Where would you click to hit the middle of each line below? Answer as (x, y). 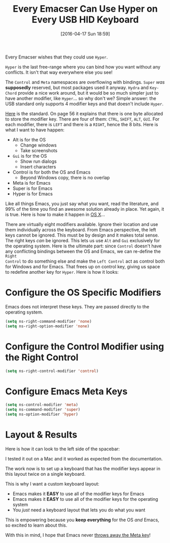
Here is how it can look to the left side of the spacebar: (63, 449)
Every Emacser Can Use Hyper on (85, 9)
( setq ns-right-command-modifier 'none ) (49, 321)
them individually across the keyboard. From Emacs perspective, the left (81, 230)
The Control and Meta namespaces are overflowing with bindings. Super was (85, 82)
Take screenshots (39, 150)
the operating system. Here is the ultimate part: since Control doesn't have (83, 246)
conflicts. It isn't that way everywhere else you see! (59, 72)
